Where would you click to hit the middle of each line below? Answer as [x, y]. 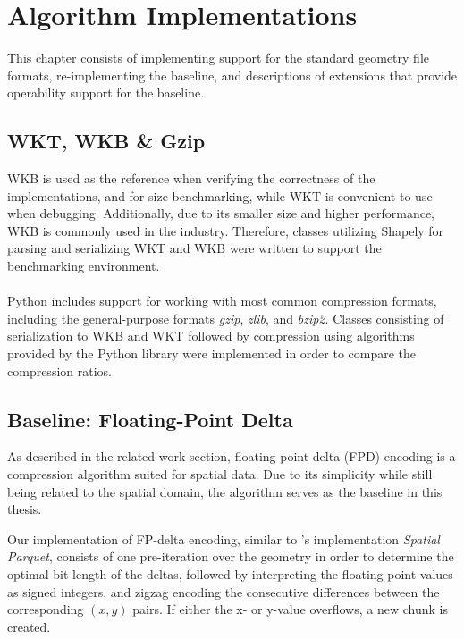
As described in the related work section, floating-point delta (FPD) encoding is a [232, 456]
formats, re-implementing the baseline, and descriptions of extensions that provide [232, 75]
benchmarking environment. [84, 266]
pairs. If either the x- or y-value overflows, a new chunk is [290, 609]
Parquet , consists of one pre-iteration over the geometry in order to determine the [231, 556]
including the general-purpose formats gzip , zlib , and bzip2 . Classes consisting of [226, 318]
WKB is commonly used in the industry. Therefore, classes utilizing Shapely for [226, 230]
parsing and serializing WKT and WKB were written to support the [194, 248]
